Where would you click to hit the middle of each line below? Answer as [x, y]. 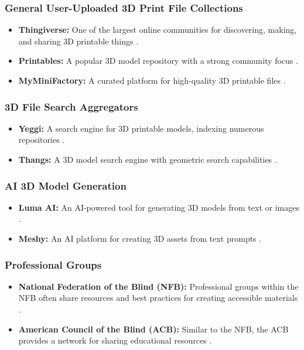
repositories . [42, 140]
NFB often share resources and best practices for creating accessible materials [158, 298]
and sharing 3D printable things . [78, 41]
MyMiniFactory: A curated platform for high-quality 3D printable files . [152, 80]
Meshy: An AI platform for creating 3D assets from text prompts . [140, 238]
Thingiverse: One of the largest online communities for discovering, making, [158, 30]
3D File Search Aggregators [71, 106]
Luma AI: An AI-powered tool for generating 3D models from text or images [159, 207]
